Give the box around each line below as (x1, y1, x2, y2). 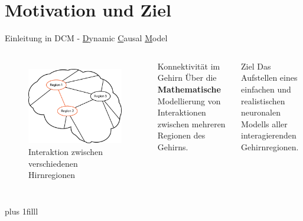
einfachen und (241, 83, 291, 95)
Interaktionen (157, 106, 206, 118)
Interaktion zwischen (28, 145, 103, 157)
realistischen (241, 94, 285, 107)
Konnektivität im (157, 60, 220, 72)
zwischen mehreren (157, 117, 226, 130)
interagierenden (241, 129, 297, 141)
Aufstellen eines (241, 71, 298, 84)
